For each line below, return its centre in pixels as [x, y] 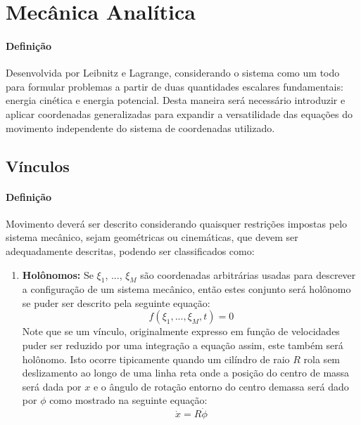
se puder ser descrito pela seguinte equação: [116, 302]
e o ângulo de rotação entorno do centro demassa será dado [221, 386]
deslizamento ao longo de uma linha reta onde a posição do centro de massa [186, 373]
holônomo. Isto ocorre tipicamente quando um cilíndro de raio [156, 359]
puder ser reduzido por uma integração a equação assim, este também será [183, 345]
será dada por [52, 386]
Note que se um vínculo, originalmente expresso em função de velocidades [181, 331]
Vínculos [38, 165]
